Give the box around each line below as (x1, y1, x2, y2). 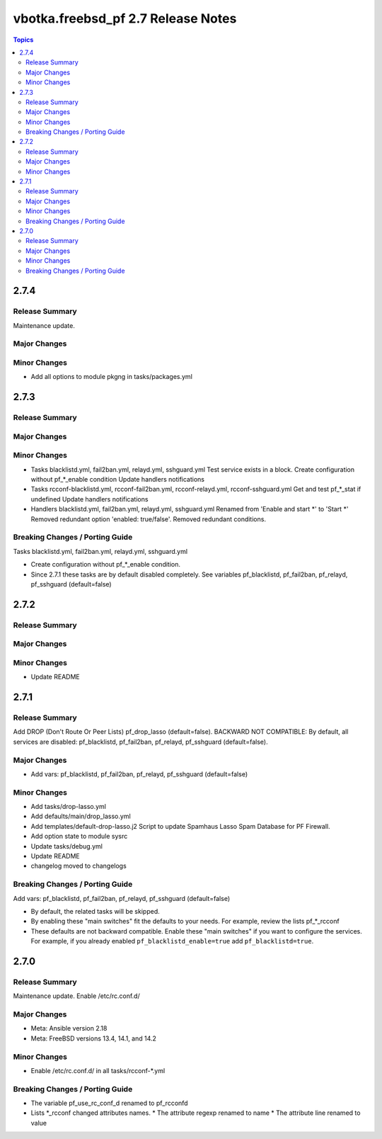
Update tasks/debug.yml (30, 841, 103, 850)
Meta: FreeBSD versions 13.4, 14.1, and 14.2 (30, 1034, 157, 1043)
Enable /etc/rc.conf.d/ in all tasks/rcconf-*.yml (30, 1066, 166, 1075)
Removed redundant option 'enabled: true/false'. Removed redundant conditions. (30, 514, 267, 523)
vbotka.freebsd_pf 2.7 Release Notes (13, 11, 237, 26)
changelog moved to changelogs (30, 861, 127, 871)
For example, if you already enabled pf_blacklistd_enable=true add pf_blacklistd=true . (30, 937, 314, 946)
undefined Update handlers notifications (30, 494, 149, 503)
